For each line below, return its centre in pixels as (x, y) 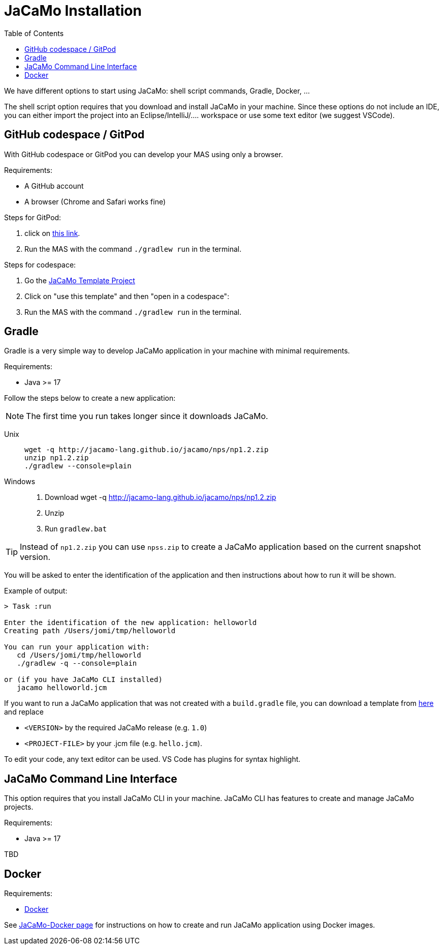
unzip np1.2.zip (57, 458)
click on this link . (52, 233)
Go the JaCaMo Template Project (80, 280)
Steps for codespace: (40, 264)
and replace (24, 712)
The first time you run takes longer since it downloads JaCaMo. (147, 416)
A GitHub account (54, 186)
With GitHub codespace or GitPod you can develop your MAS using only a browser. (144, 154)
